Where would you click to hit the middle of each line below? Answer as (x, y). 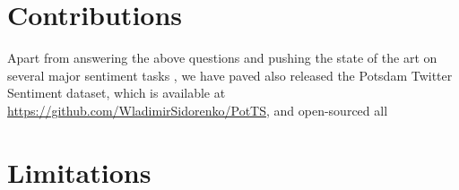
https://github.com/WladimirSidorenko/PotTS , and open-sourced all (198, 110)
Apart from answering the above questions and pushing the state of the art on (222, 58)
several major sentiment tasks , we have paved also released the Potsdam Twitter (230, 75)
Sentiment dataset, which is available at (117, 93)
